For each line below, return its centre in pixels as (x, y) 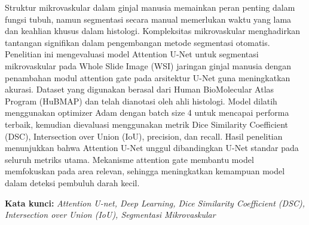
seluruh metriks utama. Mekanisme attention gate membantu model (129, 159)
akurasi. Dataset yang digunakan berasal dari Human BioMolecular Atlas (140, 89)
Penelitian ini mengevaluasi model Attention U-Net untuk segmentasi (132, 54)
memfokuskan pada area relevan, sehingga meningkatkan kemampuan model (145, 171)
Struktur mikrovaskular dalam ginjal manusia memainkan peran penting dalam (150, 7)
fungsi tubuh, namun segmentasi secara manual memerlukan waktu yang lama (148, 19)
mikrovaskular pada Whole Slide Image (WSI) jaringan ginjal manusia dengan (148, 65)
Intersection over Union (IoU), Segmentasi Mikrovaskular (110, 215)
